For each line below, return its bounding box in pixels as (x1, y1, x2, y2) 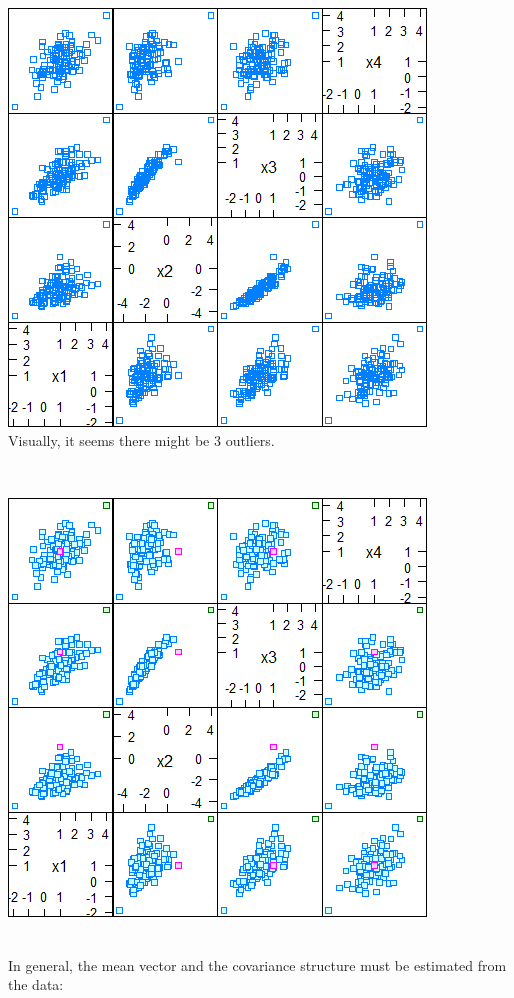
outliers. (225, 430, 275, 451)
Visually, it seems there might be (8, 430, 210, 451)
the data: (8, 974, 64, 995)
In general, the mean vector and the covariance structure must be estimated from (8, 954, 507, 975)
